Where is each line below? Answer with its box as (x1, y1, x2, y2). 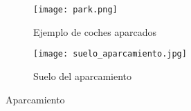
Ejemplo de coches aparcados (33, 24, 157, 39)
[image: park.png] (33, 5, 118, 14)
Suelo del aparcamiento (33, 68, 131, 83)
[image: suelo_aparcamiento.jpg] (33, 49, 187, 59)
